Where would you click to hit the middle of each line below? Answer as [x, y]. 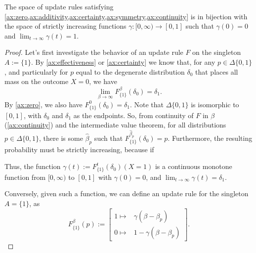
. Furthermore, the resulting [210, 138]
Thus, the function [33, 166]
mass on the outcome [37, 81]
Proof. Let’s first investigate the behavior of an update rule [94, 52]
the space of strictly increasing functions [65, 26]
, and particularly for [36, 71]
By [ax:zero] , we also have [43, 104]
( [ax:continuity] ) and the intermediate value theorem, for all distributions [115, 125]
